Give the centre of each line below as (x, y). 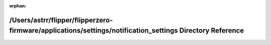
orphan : (18, 6)
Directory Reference (212, 31)
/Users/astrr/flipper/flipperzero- (61, 20)
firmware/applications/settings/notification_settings (94, 31)
